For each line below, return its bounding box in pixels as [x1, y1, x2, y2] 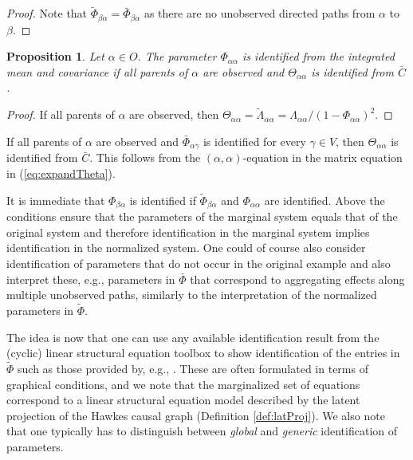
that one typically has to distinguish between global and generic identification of [6, 423, 398, 439]
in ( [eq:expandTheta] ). [6, 164, 116, 181]
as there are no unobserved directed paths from [144, 5, 376, 22]
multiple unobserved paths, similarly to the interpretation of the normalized [6, 286, 377, 303]
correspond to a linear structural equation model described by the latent [6, 391, 360, 408]
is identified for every [203, 132, 306, 149]
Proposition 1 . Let [6, 48, 104, 65]
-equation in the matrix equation [242, 149, 403, 166]
